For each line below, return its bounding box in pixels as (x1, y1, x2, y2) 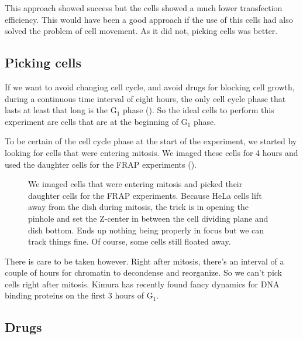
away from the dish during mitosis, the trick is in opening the (28, 201, 249, 213)
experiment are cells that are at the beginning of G (5, 115, 188, 127)
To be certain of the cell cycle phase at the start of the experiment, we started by (5, 135, 297, 147)
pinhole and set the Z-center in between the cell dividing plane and (28, 212, 268, 224)
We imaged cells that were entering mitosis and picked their (28, 178, 243, 190)
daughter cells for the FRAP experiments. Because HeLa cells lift (28, 189, 262, 201)
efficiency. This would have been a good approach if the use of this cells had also (5, 13, 293, 25)
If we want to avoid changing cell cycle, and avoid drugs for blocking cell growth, (5, 80, 295, 93)
